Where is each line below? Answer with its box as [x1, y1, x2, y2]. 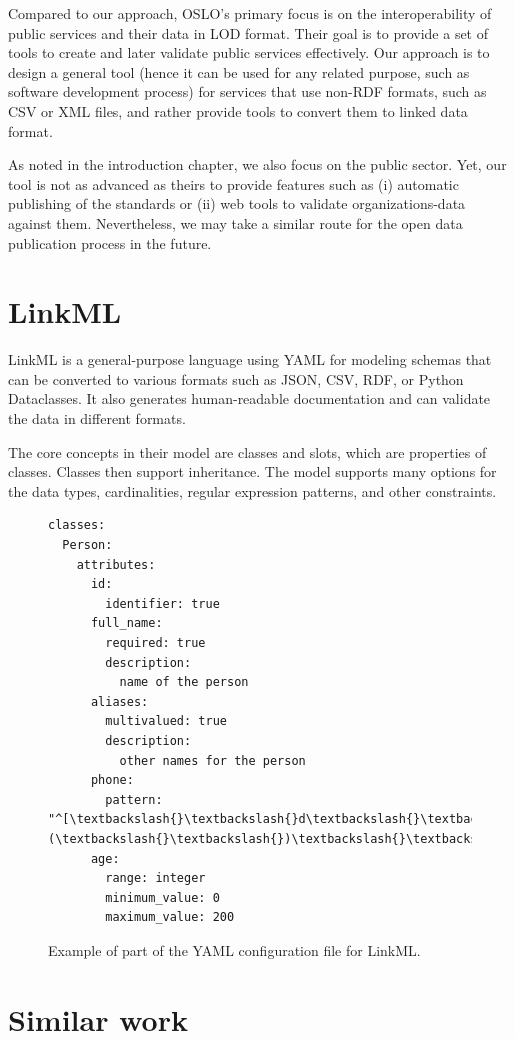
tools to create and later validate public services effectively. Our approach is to [8, 42, 490, 63]
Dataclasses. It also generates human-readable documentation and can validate [8, 388, 491, 409]
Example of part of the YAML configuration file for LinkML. [48, 939, 421, 960]
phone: [90, 773, 134, 788]
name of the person [119, 675, 249, 690]
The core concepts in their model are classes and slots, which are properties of [8, 441, 487, 462]
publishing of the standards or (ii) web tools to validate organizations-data [8, 193, 466, 214]
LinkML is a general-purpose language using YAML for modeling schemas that [8, 349, 492, 370]
